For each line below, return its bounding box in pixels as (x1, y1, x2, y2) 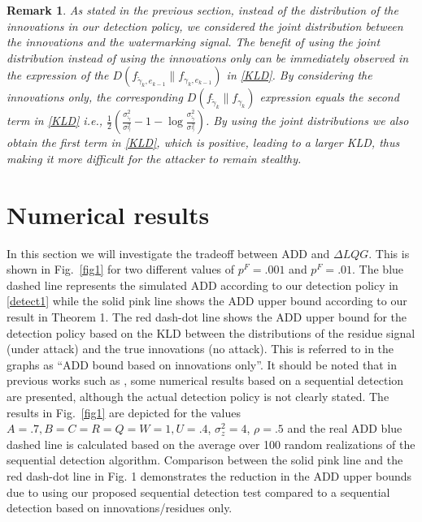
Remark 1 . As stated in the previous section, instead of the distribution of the (7, 2, 398, 18)
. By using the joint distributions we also (205, 112, 409, 129)
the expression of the (7, 67, 109, 84)
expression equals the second (259, 88, 399, 106)
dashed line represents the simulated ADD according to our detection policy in (7, 276, 398, 293)
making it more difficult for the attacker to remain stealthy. (7, 149, 302, 166)
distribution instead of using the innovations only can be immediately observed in (7, 49, 409, 66)
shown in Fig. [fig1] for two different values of (7, 261, 235, 278)
